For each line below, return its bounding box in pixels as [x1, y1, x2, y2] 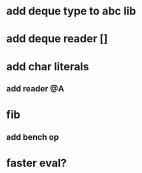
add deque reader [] [6, 32, 108, 46]
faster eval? [6, 156, 67, 170]
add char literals [6, 59, 89, 73]
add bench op [6, 132, 59, 142]
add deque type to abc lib [6, 4, 137, 18]
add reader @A [6, 83, 65, 94]
